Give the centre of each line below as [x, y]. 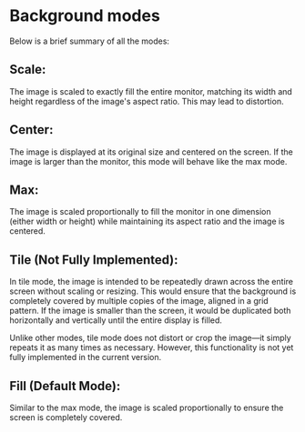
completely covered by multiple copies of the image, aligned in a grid [139, 301]
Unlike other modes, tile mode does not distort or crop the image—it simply [150, 338]
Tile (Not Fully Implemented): [94, 260]
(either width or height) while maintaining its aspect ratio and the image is [147, 221]
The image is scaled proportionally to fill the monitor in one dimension [140, 212]
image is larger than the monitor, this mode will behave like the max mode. [148, 161]
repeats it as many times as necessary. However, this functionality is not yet [152, 347]
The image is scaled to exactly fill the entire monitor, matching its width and [151, 91]
